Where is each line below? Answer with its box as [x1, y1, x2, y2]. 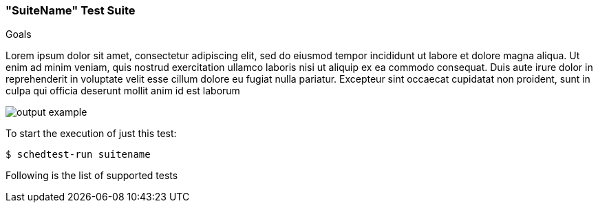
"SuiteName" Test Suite [6, 3, 136, 17]
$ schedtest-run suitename [6, 149, 151, 160]
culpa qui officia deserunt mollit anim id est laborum [6, 85, 240, 97]
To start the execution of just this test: [6, 127, 177, 140]
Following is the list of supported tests [6, 169, 178, 182]
